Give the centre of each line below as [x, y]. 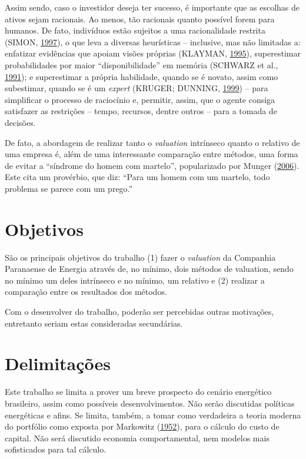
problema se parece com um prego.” [69, 188]
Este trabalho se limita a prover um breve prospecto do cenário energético [138, 392]
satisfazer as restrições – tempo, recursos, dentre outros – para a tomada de [141, 111]
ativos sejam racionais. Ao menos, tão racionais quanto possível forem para [140, 19]
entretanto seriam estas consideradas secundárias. [94, 323]
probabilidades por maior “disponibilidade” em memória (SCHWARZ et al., [142, 64]
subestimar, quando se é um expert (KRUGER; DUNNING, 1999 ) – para [137, 88]
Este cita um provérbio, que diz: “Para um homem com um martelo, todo [137, 177]
